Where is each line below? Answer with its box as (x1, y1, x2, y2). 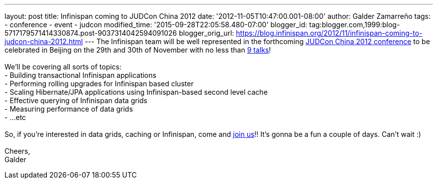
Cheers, (4, 147, 30, 155)
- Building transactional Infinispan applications (4, 71, 156, 79)
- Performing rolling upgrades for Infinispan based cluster (4, 79, 194, 88)
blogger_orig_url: (178, 29, 234, 37)
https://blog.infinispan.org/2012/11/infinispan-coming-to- (236, 29, 423, 37)
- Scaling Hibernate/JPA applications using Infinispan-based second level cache (4, 88, 268, 96)
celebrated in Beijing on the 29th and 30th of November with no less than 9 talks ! (4, 46, 271, 54)
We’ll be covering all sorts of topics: (4, 62, 122, 71)
